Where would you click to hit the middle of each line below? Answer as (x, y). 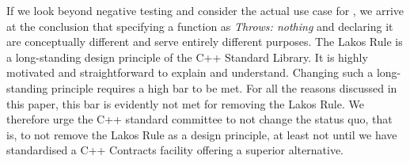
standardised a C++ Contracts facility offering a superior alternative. (175, 150)
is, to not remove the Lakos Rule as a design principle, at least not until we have (202, 134)
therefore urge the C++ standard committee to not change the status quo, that (199, 119)
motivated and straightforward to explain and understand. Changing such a (190, 72)
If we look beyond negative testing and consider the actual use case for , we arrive (205, 10)
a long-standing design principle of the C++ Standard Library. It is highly (187, 57)
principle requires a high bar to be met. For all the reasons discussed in (224, 87)
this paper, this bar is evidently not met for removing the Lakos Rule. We (185, 103)
